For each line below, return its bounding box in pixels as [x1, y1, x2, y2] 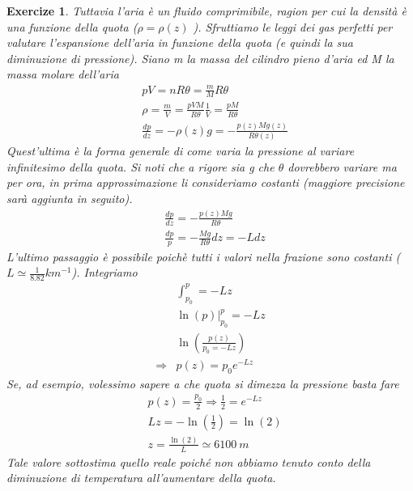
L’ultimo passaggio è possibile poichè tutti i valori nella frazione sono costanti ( [6, 248, 401, 265]
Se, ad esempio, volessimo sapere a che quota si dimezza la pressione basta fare [6, 375, 399, 392]
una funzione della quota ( [6, 18, 138, 35]
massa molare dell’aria [6, 66, 119, 83]
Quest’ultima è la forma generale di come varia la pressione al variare [6, 142, 355, 159]
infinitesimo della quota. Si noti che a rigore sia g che [6, 158, 275, 175]
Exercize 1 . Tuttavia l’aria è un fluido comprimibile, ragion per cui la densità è [6, 2, 407, 19]
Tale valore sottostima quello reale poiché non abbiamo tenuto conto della [6, 453, 371, 470]
